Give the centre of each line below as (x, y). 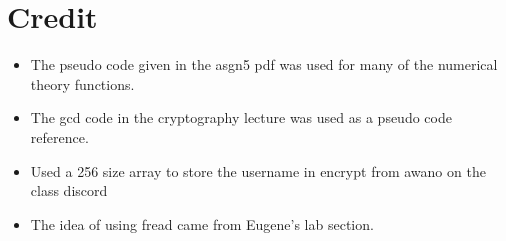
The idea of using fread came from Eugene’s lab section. (202, 223)
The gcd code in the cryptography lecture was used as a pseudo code (241, 117)
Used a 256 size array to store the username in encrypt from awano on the (258, 170)
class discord (69, 190)
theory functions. (82, 83)
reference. (59, 136)
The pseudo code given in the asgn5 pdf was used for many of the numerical (264, 64)
